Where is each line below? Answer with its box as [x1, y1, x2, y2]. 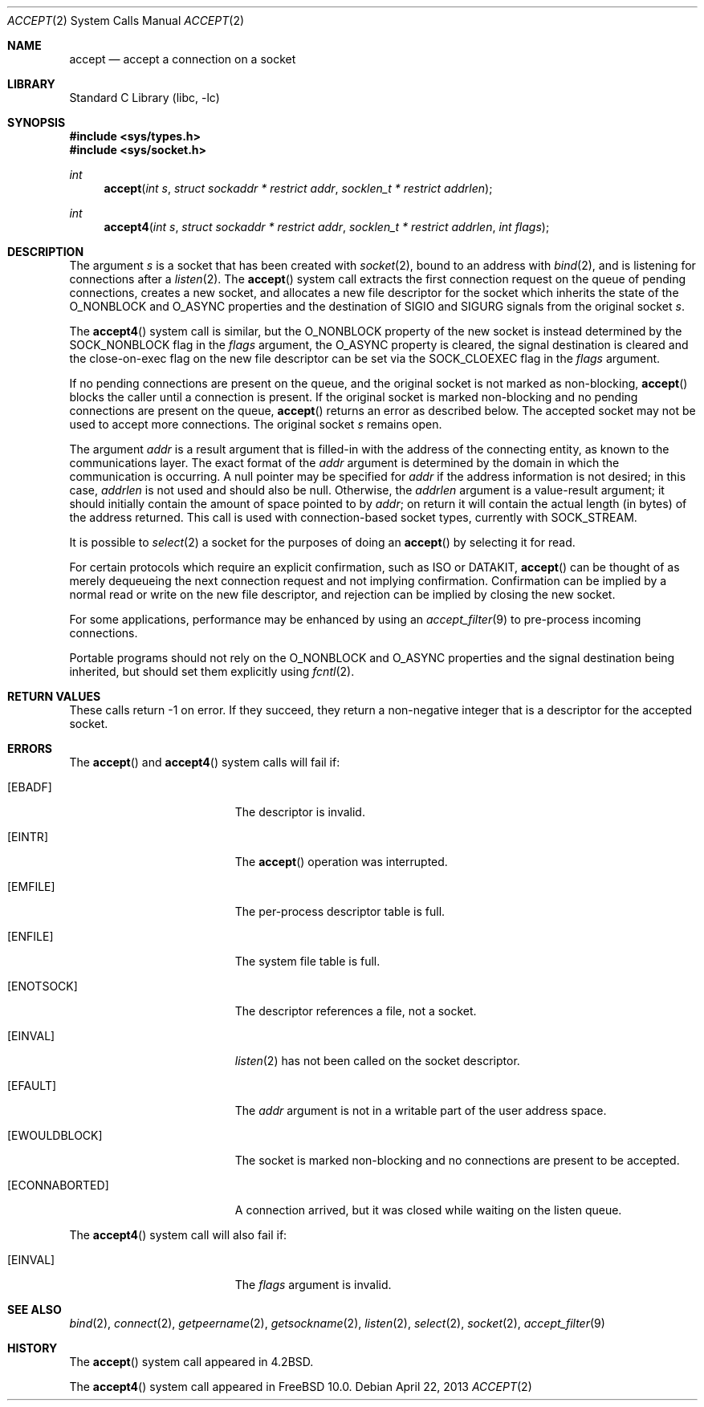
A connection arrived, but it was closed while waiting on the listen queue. [234, 1203, 622, 1217]
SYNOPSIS [7, 116, 66, 129]
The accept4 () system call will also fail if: [69, 1228, 287, 1242]
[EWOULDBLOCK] [7, 1128, 103, 1142]
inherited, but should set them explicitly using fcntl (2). [69, 665, 355, 678]
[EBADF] [7, 780, 52, 794]
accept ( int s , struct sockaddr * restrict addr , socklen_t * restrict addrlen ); [104, 181, 493, 195]
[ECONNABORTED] [7, 1178, 109, 1192]
